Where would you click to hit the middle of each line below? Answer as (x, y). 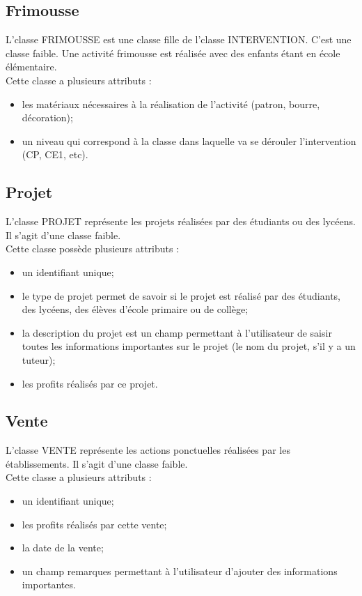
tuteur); (39, 359)
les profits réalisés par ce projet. (90, 383)
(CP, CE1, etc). (55, 154)
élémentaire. (31, 67)
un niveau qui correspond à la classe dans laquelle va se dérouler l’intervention (189, 140)
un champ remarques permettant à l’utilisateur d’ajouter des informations (180, 571)
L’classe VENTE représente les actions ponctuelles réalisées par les (148, 450)
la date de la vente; (63, 548)
